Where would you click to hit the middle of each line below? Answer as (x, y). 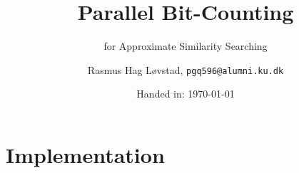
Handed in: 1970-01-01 (186, 94)
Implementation (85, 154)
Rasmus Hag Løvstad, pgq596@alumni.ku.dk (186, 69)
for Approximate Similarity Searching (186, 46)
